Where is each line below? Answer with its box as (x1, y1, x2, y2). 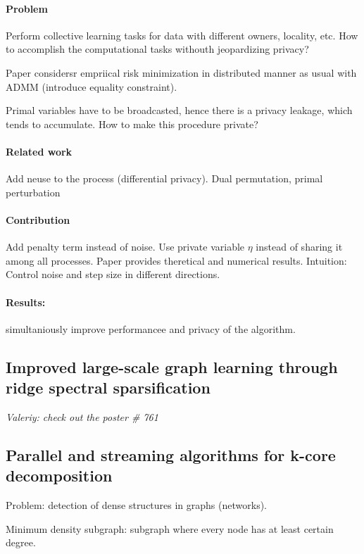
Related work (6, 144, 73, 158)
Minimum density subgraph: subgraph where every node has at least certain (6, 521, 334, 536)
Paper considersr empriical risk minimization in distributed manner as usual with (6, 65, 357, 80)
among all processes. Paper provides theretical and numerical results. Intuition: (6, 253, 347, 267)
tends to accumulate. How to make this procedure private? (6, 116, 258, 131)
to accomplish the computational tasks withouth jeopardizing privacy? (6, 42, 309, 56)
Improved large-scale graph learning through (6, 355, 338, 377)
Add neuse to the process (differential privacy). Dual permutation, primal (6, 171, 323, 186)
